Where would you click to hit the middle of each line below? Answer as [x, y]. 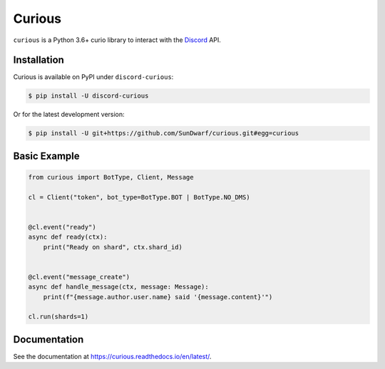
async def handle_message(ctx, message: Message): [119, 287]
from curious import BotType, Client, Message [111, 177]
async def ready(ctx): [68, 237]
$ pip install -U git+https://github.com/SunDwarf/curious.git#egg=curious [164, 133]
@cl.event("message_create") [79, 277]
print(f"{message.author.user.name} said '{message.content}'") [158, 297]
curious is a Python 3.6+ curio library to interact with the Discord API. [117, 40]
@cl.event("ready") [62, 227]
